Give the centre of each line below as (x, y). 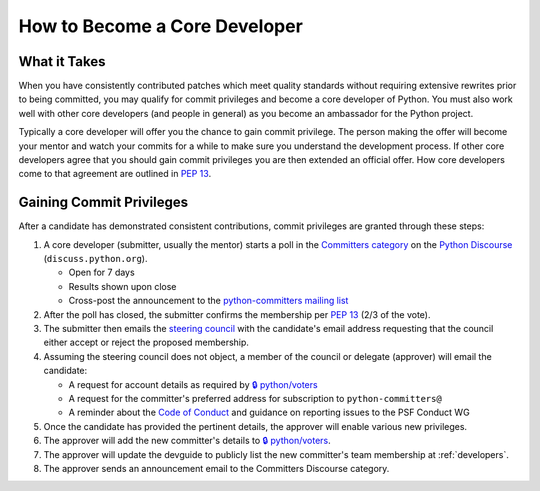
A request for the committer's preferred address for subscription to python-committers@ (255, 398)
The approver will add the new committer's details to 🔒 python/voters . (187, 441)
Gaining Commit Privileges (103, 202)
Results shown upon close (122, 286)
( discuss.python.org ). (95, 259)
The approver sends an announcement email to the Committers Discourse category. (216, 468)
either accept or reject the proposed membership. (146, 342)
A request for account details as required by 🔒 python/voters (193, 384)
